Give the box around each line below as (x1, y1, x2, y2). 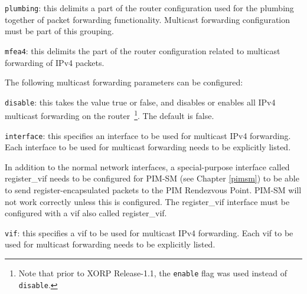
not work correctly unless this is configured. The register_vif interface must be (5, 195, 290, 207)
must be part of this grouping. (5, 25, 114, 37)
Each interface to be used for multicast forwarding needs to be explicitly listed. (5, 141, 291, 153)
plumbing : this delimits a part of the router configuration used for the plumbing (5, 2, 294, 14)
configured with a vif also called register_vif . (5, 207, 167, 219)
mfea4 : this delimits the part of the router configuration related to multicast (5, 44, 280, 57)
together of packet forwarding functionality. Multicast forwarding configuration (5, 13, 290, 25)
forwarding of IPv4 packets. (5, 56, 104, 68)
